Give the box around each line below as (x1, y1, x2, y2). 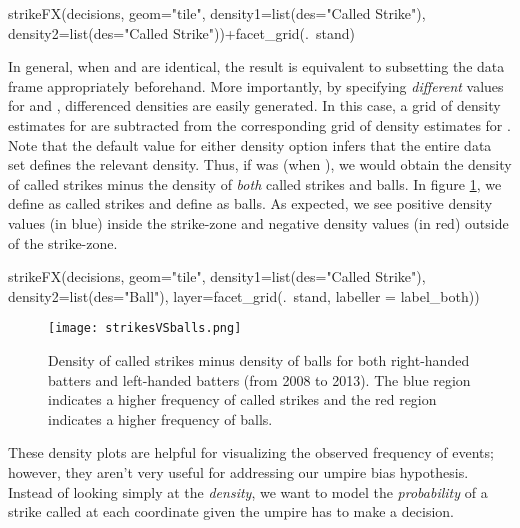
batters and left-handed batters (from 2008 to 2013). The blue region (48, 369, 471, 390)
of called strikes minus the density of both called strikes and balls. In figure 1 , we (8, 173, 502, 194)
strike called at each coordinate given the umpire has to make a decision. (8, 501, 454, 522)
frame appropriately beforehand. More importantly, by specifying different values (8, 75, 504, 96)
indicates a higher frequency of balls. (48, 408, 273, 429)
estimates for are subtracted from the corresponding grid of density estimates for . (8, 114, 511, 135)
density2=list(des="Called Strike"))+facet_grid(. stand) (8, 22, 355, 43)
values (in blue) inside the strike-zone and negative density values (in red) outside (8, 212, 509, 233)
